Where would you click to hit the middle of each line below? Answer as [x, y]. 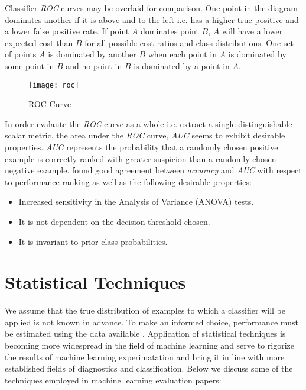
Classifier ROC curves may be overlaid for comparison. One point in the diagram [151, 8]
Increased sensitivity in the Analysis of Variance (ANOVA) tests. [136, 202]
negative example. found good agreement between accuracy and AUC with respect [153, 170]
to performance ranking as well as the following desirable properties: [128, 181]
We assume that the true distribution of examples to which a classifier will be [145, 310]
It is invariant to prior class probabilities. [93, 241]
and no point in [94, 65]
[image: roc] [54, 85]
